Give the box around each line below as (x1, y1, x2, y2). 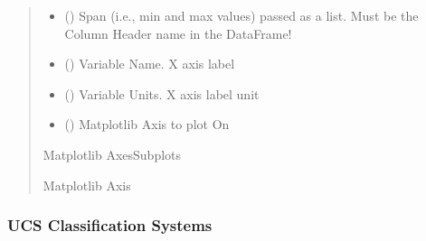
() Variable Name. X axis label (64, 54, 235, 73)
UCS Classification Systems (7, 214, 213, 236)
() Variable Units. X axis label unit (64, 84, 260, 103)
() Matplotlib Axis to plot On (64, 115, 230, 134)
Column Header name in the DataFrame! (64, 23, 292, 42)
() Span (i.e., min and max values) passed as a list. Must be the (64, 6, 419, 24)
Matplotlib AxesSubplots (43, 144, 182, 163)
